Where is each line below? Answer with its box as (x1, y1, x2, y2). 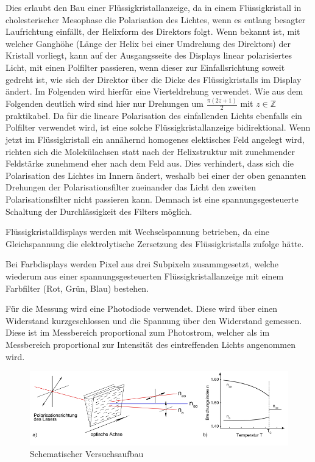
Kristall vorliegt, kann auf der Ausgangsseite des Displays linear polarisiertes (5, 49, 292, 62)
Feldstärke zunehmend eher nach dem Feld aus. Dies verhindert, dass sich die (5, 157, 294, 170)
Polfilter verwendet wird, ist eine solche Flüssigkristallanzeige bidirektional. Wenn (5, 121, 311, 134)
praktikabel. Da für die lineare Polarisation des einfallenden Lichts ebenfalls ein (5, 109, 302, 121)
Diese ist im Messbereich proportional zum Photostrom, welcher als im (5, 326, 270, 339)
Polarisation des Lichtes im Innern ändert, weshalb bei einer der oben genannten (5, 168, 306, 181)
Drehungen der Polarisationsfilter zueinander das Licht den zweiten (5, 181, 256, 193)
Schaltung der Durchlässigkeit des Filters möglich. (5, 204, 193, 217)
